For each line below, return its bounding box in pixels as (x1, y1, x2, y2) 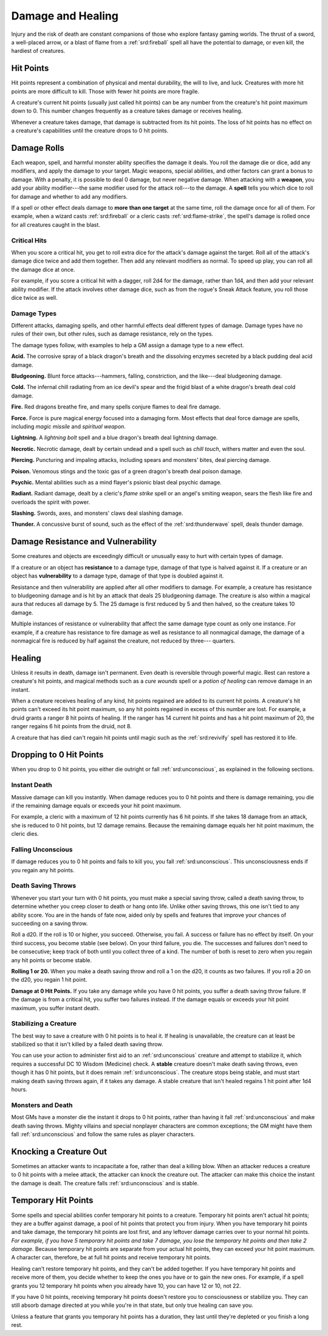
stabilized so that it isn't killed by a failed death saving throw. (11, 1041, 163, 1048)
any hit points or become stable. (11, 956, 92, 963)
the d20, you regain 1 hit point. (11, 976, 87, 983)
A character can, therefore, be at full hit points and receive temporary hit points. (11, 1254, 211, 1261)
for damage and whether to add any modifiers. (11, 193, 128, 200)
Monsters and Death (11, 1101, 73, 1109)
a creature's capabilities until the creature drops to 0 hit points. (11, 127, 169, 134)
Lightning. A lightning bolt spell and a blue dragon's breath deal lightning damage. (11, 434, 218, 441)
